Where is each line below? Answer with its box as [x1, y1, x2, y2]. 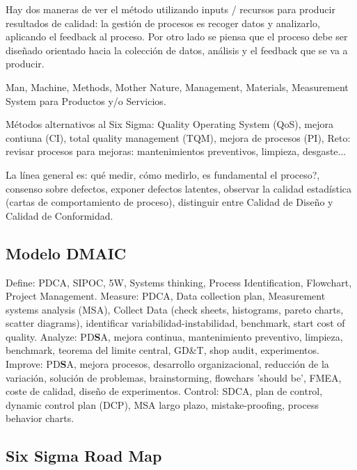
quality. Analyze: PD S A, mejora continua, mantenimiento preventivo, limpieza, [6, 329, 343, 343]
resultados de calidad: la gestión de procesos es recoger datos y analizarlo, [6, 15, 320, 30]
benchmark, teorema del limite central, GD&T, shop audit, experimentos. [6, 343, 319, 357]
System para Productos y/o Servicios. [6, 93, 166, 108]
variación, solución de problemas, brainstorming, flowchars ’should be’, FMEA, [6, 370, 342, 384]
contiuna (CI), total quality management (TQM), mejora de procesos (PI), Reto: [6, 130, 351, 145]
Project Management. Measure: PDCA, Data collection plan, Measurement [6, 289, 326, 303]
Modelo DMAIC [6, 242, 127, 264]
